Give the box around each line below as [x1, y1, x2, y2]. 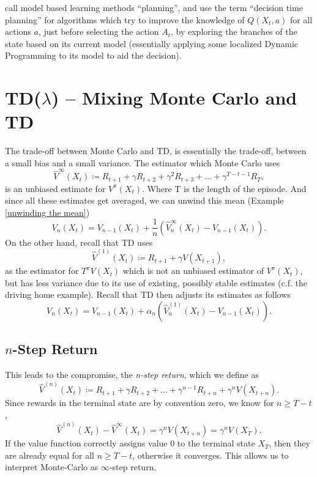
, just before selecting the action [38, 25, 159, 38]
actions [5, 25, 31, 38]
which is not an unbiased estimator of [122, 264, 264, 277]
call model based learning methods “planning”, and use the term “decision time [5, 1, 303, 13]
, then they [269, 437, 310, 449]
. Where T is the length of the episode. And [141, 182, 307, 194]
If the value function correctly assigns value [5, 437, 168, 449]
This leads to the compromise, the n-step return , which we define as [5, 368, 259, 381]
